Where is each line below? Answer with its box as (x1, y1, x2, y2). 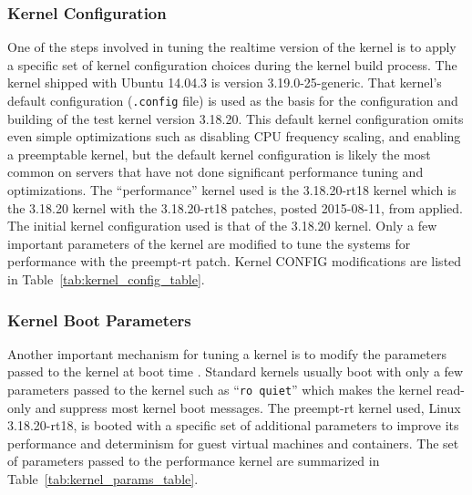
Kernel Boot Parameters (7, 308, 191, 331)
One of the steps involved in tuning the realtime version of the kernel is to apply (7, 37, 457, 57)
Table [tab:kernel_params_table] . (7, 469, 199, 489)
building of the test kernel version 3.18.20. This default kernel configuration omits (7, 108, 464, 128)
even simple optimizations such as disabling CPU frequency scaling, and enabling (7, 127, 461, 146)
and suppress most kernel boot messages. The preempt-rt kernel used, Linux (35, 397, 461, 417)
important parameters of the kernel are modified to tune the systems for (7, 233, 411, 253)
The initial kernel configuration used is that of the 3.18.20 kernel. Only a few (7, 216, 437, 235)
